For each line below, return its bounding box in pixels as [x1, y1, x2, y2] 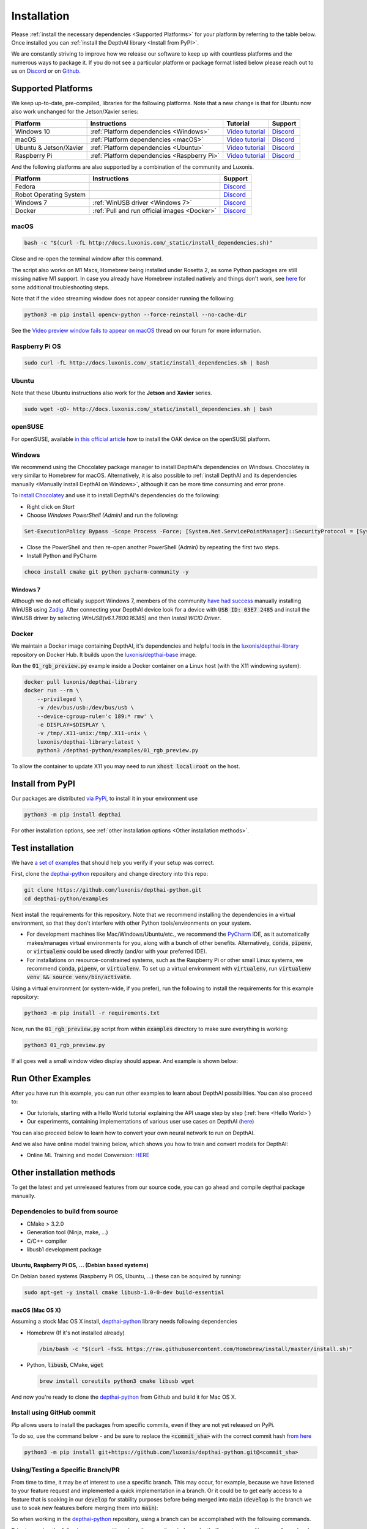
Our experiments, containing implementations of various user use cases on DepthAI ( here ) [26, 1118, 254, 1125]
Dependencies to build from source [11, 1207, 119, 1216]
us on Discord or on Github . [11, 67, 81, 75]
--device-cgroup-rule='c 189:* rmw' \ [37, 713, 154, 720]
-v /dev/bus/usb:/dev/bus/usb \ [37, 704, 135, 711]
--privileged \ [37, 695, 83, 703]
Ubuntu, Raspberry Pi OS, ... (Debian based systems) [11, 1261, 149, 1268]
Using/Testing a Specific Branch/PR [11, 1465, 120, 1474]
